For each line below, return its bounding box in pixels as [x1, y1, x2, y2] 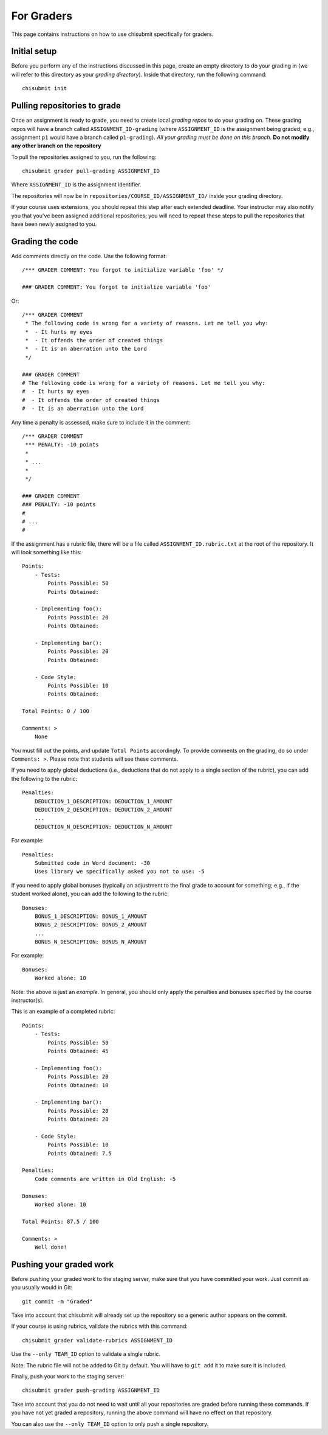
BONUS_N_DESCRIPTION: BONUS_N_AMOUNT [34, 939, 147, 945]
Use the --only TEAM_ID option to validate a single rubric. [11, 1350, 161, 1358]
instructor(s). [11, 996, 44, 1004]
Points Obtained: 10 [47, 1082, 109, 1088]
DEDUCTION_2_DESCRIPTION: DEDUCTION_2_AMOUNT [34, 806, 173, 813]
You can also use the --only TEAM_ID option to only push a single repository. [11, 1420, 209, 1428]
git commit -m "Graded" [22, 1298, 93, 1305]
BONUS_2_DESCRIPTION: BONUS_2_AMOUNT [34, 922, 147, 928]
